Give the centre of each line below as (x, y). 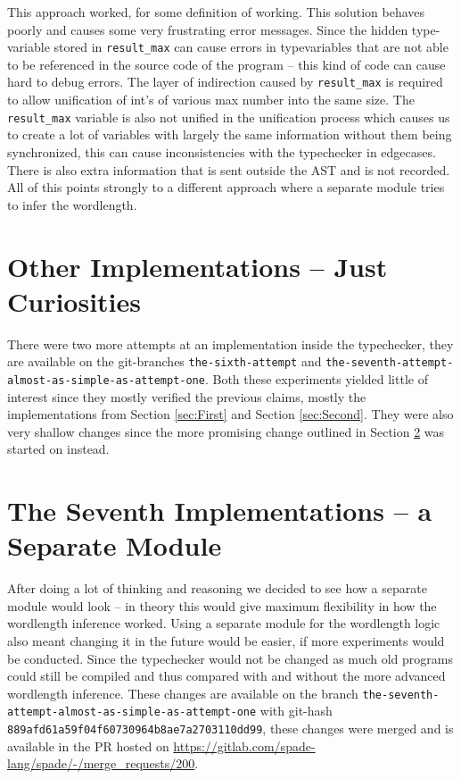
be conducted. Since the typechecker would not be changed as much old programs (230, 658)
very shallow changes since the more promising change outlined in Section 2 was (226, 431)
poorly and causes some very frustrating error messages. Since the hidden (208, 29)
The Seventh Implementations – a (220, 511)
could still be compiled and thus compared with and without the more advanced (226, 676)
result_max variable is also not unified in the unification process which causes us (229, 117)
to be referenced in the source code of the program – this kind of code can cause (226, 64)
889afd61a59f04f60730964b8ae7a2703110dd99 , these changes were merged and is (230, 729)
